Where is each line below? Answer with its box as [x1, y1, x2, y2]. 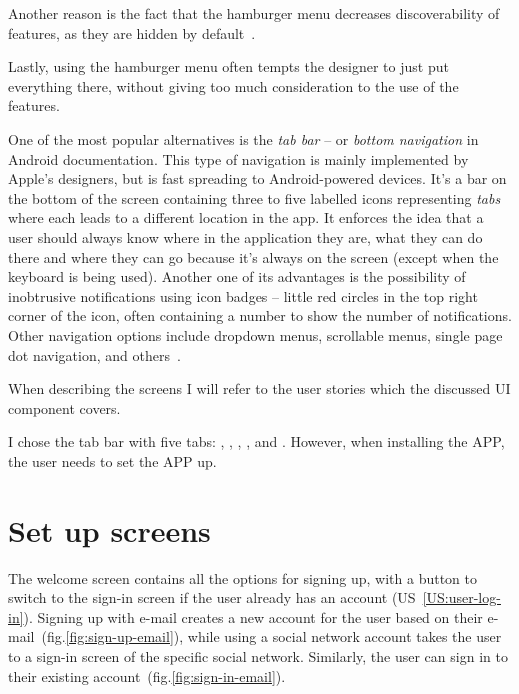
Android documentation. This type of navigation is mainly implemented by [8, 148, 469, 169]
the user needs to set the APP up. [8, 450, 217, 471]
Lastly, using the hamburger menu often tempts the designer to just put [8, 56, 449, 77]
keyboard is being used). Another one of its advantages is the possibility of [8, 266, 466, 287]
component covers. [8, 397, 121, 418]
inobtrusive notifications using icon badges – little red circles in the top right [8, 285, 478, 306]
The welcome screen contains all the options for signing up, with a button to [8, 567, 477, 588]
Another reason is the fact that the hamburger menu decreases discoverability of [8, 3, 500, 23]
